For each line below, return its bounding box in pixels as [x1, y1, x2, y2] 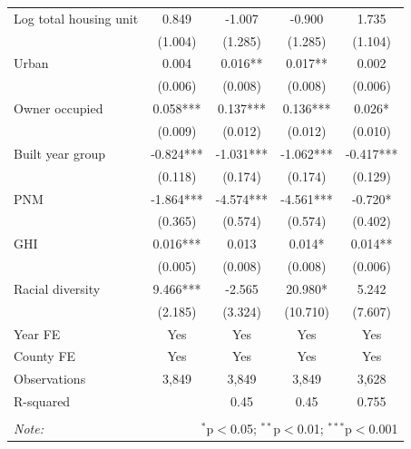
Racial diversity [14, 278, 101, 298]
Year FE [14, 324, 61, 343]
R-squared [14, 392, 71, 411]
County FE [14, 347, 76, 366]
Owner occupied [14, 99, 103, 118]
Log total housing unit [14, 8, 139, 27]
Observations [14, 369, 86, 388]
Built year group [14, 143, 106, 162]
